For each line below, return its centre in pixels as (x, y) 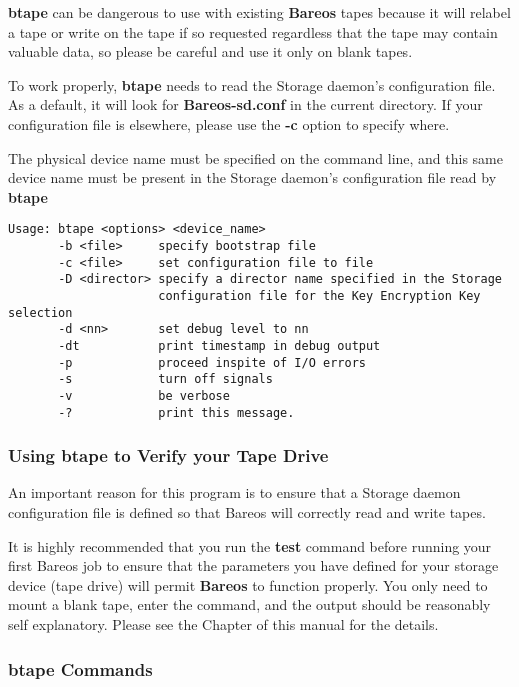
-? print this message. (176, 412)
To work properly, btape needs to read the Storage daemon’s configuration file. (252, 84)
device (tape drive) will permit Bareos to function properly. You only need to (248, 584)
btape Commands (80, 668)
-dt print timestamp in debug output (219, 345)
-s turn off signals (165, 379)
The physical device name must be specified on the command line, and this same (255, 157)
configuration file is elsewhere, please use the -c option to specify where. (229, 123)
